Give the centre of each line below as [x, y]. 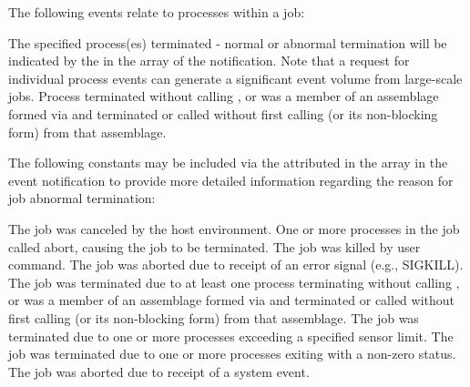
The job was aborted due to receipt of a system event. [159, 371]
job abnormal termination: [82, 198]
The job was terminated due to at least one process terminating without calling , [234, 282]
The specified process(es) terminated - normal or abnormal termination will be [228, 42]
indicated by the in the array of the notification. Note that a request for [209, 61]
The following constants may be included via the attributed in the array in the [228, 163]
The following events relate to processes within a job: [157, 12]
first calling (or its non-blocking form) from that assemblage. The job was [214, 317]
